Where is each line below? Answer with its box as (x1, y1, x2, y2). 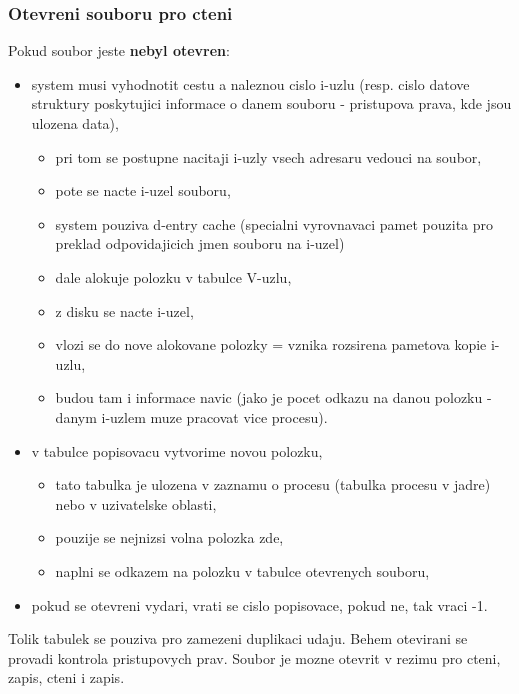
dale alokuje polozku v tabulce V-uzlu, (55, 266, 292, 287)
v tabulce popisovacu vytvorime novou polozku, (31, 440, 323, 461)
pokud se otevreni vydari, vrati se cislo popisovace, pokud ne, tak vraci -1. (31, 594, 488, 615)
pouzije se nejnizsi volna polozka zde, (55, 527, 284, 548)
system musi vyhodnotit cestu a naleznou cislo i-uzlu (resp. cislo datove (31, 73, 470, 94)
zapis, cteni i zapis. (8, 667, 125, 688)
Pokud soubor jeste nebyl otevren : (8, 40, 230, 61)
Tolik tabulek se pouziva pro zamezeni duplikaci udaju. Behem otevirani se (8, 628, 468, 649)
